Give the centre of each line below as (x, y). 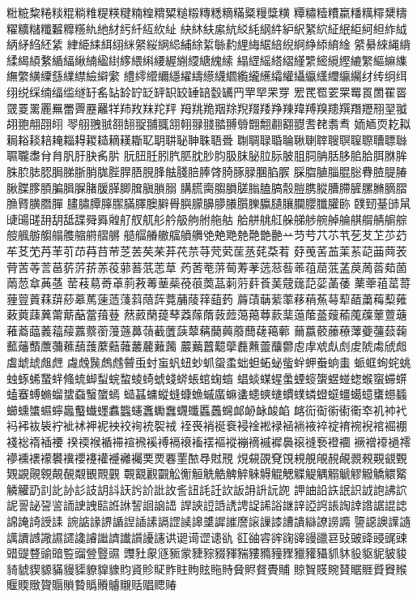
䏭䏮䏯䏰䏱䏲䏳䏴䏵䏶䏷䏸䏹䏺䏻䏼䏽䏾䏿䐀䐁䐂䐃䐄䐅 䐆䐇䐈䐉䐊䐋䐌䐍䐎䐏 (207, 171)
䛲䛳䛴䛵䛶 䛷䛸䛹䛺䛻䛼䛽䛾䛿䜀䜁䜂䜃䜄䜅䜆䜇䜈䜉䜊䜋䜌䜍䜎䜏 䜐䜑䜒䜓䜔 (209, 521)
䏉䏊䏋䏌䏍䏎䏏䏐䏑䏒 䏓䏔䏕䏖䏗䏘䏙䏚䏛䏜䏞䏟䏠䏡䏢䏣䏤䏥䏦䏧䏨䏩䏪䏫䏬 (207, 155)
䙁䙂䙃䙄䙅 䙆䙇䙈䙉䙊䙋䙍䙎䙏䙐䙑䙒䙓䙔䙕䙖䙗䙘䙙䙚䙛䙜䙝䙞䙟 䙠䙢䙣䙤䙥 (209, 442)
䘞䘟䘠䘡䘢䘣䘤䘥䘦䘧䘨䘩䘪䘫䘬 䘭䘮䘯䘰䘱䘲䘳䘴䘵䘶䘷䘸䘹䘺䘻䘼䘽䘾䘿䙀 (207, 426)
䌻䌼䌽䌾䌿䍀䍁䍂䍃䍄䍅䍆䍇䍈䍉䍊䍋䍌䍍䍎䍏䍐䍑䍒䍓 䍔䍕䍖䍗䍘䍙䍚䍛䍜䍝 (207, 91)
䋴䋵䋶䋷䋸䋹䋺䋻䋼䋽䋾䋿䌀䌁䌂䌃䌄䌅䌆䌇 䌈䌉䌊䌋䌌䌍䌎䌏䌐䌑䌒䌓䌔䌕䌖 (207, 60)
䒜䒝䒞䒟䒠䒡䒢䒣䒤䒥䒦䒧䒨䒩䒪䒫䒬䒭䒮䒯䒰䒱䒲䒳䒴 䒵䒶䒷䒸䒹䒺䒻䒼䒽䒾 (207, 250)
